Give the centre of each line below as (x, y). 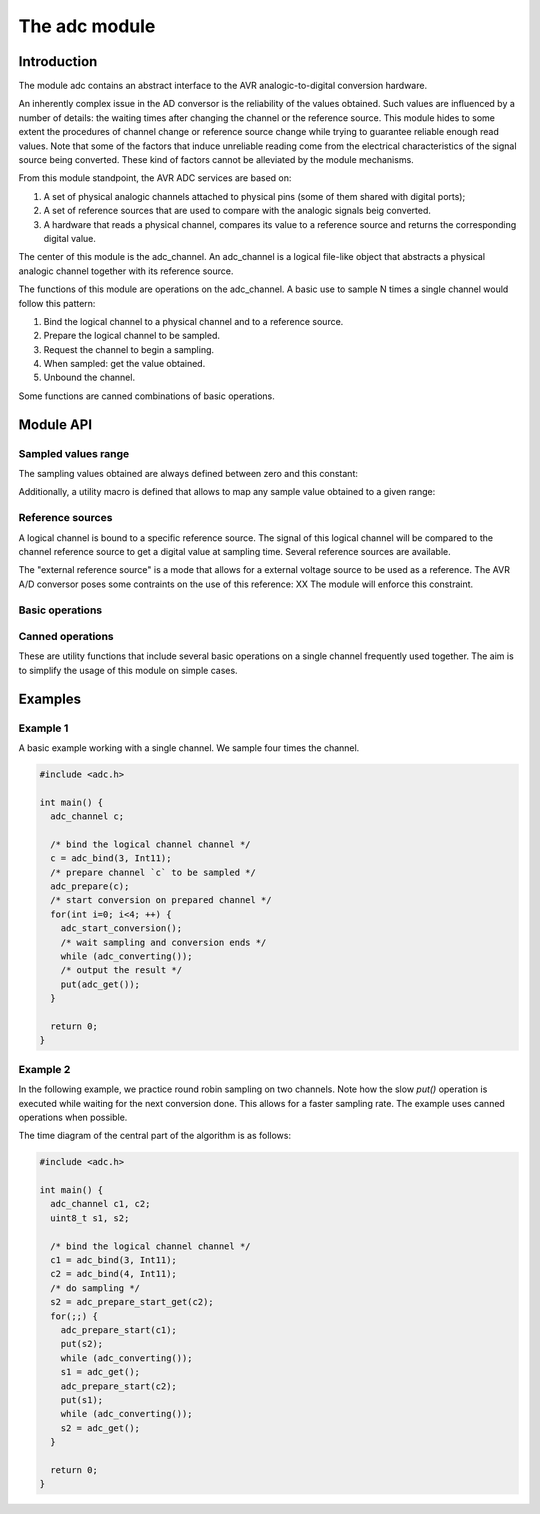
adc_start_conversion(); (121, 928)
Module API (55, 424)
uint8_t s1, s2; (90, 1218)
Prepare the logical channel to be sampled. (131, 336)
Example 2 (44, 1069)
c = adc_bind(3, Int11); (111, 858)
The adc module (87, 26)
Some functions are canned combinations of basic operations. (146, 396)
